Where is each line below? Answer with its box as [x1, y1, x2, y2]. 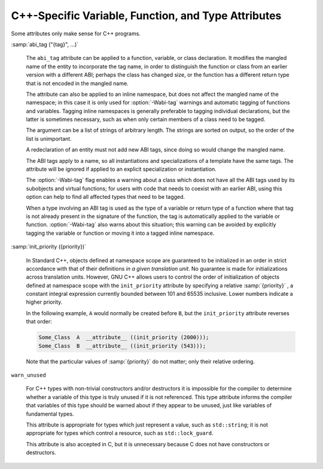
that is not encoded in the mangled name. [26, 80, 129, 87]
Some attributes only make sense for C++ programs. [11, 30, 141, 37]
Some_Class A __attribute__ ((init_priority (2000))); [38, 334, 209, 341]
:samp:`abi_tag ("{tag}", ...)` [11, 41, 79, 48]
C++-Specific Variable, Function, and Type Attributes [11, 9, 282, 22]
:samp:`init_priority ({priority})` [11, 243, 87, 250]
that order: [26, 318, 52, 325]
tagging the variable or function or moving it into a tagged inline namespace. [26, 229, 215, 237]
